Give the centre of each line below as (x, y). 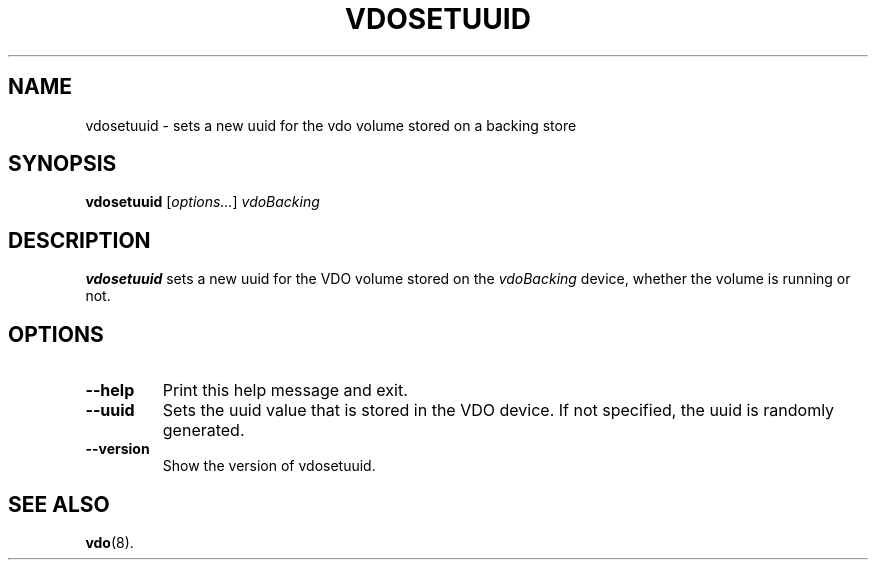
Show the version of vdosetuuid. (269, 466)
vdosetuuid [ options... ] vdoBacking (202, 202)
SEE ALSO (59, 504)
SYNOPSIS (62, 164)
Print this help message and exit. (285, 390)
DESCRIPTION (79, 240)
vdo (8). (109, 542)
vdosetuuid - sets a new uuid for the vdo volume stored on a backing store (331, 125)
